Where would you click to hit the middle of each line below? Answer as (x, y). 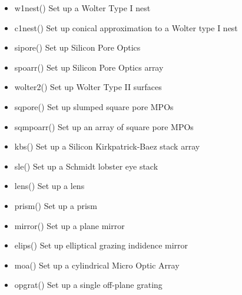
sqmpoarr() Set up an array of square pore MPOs (104, 126)
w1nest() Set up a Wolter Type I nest (82, 8)
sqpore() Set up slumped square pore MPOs (94, 106)
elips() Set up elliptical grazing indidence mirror (101, 245)
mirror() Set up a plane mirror (69, 225)
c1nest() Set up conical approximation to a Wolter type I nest (126, 27)
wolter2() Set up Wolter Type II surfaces (88, 87)
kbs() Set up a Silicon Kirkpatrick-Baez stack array (107, 146)
